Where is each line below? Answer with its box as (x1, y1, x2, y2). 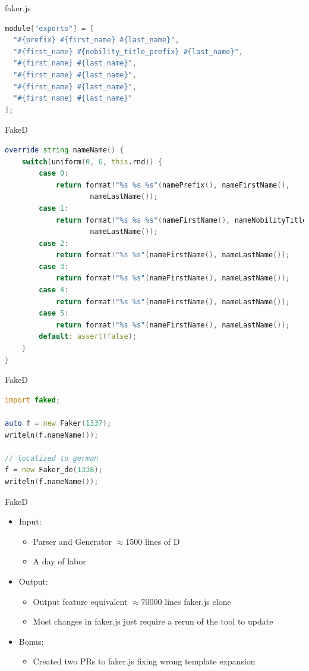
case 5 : (39, 309, 69, 318)
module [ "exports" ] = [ (5, 24, 94, 33)
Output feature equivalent (33, 595, 128, 607)
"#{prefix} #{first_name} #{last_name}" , (13, 36, 179, 45)
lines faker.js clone (165, 595, 231, 607)
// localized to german (5, 454, 99, 463)
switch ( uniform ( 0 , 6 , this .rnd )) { (21, 157, 163, 166)
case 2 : (39, 239, 69, 248)
